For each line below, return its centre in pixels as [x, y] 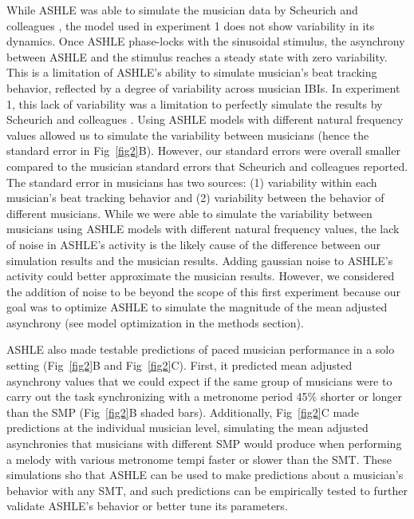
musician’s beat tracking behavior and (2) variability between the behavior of [195, 198]
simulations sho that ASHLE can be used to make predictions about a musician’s [205, 475]
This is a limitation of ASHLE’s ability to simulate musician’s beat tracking [192, 72]
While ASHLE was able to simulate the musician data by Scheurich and [182, 10]
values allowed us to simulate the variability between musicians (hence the [188, 135]
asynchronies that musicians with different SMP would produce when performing [204, 444]
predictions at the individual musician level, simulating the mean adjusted [187, 428]
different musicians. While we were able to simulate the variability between [189, 213]
